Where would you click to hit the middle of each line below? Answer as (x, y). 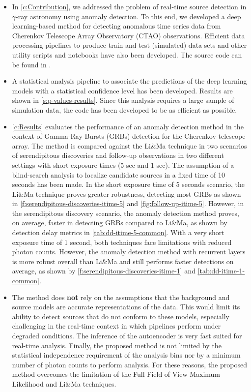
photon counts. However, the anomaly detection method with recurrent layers (129, 252)
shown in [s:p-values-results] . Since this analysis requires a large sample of (123, 100)
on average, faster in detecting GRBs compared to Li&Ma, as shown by (120, 223)
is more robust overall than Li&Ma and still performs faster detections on (123, 261)
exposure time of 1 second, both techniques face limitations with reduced (122, 242)
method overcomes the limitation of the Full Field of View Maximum (116, 374)
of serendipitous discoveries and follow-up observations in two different (118, 155)
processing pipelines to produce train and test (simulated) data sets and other (129, 45)
